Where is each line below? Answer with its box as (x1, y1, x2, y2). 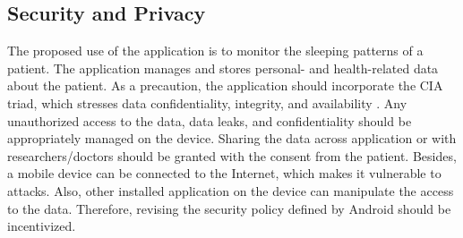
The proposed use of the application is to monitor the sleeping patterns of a (7, 41, 424, 60)
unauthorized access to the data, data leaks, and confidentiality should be (7, 111, 412, 130)
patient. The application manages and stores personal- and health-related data (7, 58, 439, 77)
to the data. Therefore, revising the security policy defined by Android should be (7, 199, 451, 217)
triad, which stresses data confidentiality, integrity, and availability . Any (7, 93, 407, 112)
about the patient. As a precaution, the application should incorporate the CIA (7, 76, 443, 95)
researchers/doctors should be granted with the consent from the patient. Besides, (7, 146, 457, 165)
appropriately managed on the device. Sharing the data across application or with (7, 129, 457, 148)
